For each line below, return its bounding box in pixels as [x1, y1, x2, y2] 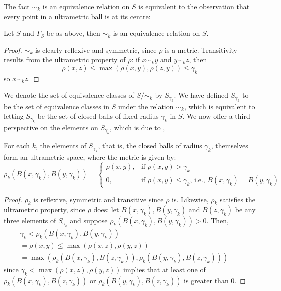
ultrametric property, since [4, 204, 85, 215]
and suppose [70, 215, 108, 226]
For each [4, 140, 30, 151]
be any [235, 204, 256, 215]
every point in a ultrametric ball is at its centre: [4, 11, 151, 21]
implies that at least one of [123, 264, 206, 274]
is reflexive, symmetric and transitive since [33, 194, 164, 204]
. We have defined [174, 90, 229, 100]
